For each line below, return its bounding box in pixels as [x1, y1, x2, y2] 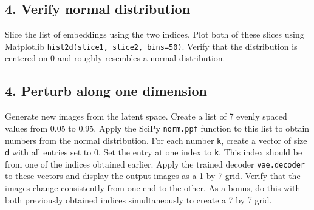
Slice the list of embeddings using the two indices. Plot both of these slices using [5, 28, 304, 41]
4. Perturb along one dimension [5, 81, 207, 100]
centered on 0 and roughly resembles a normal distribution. [5, 52, 225, 64]
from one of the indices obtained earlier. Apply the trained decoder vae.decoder [5, 157, 305, 170]
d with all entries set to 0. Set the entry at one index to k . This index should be [5, 146, 302, 158]
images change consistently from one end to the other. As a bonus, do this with [5, 181, 301, 194]
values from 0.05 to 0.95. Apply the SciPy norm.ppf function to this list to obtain [5, 121, 310, 134]
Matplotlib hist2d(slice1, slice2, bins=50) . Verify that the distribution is [5, 39, 298, 52]
